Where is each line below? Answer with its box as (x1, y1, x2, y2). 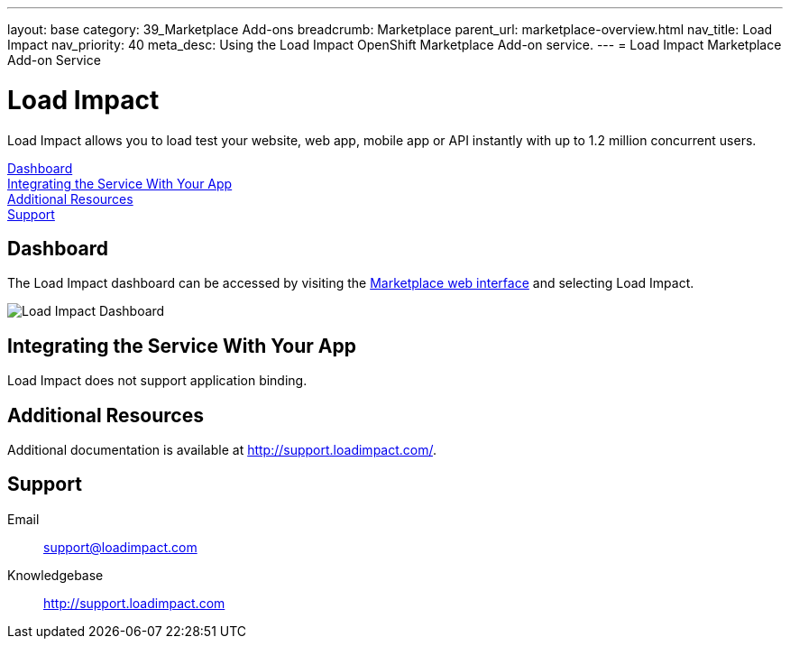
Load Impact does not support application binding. (7, 373, 308, 389)
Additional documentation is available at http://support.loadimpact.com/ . (7, 442, 437, 458)
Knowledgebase (7, 567, 104, 583)
